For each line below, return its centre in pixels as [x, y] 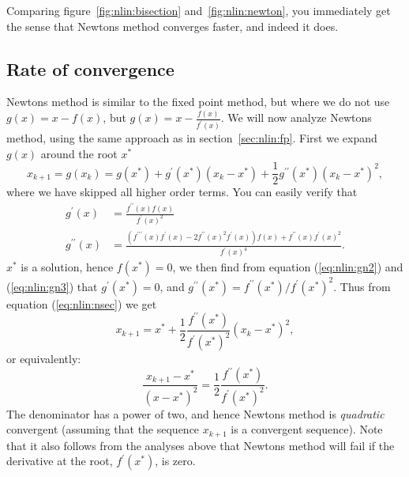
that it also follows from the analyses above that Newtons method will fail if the [201, 445]
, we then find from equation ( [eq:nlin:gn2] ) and [288, 267]
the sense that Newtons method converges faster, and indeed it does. [173, 26]
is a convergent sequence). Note [307, 429]
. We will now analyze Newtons [296, 117]
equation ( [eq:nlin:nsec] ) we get [82, 303]
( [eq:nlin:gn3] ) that [52, 286]
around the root [79, 153]
